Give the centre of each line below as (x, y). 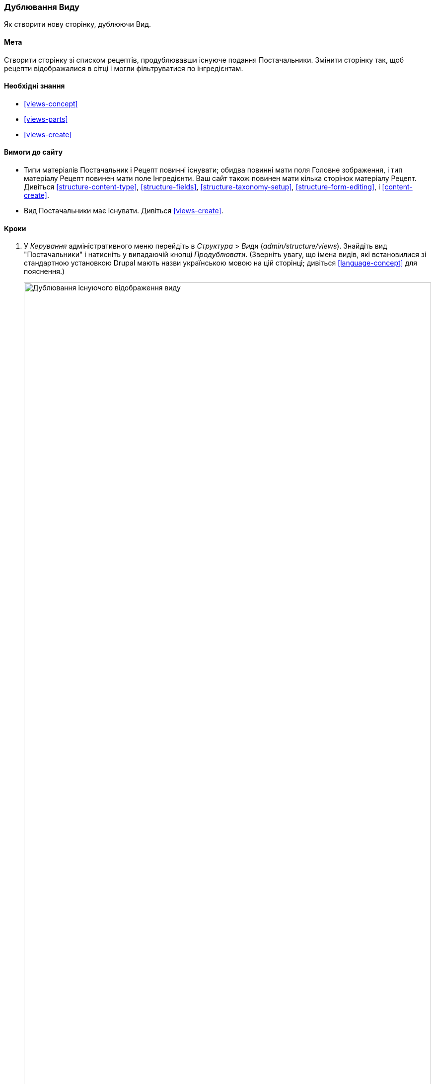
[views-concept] (51, 103)
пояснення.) (44, 271)
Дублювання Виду (42, 7)
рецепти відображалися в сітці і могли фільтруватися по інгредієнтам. (124, 68)
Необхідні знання (35, 86)
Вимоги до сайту (34, 152)
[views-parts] (46, 119)
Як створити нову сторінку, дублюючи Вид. (77, 24)
